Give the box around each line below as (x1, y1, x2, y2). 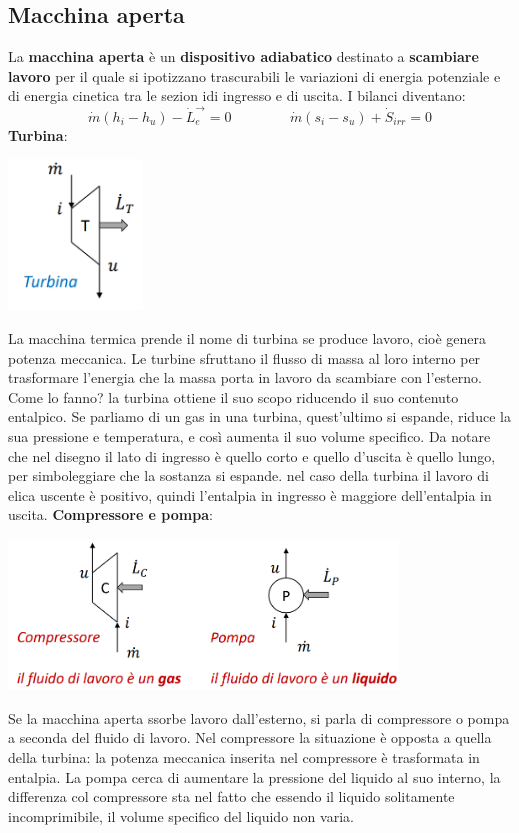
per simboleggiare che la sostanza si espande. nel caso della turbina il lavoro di (8, 465, 489, 486)
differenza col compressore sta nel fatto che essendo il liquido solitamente (8, 786, 455, 807)
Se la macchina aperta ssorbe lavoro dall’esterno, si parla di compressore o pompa (8, 707, 510, 728)
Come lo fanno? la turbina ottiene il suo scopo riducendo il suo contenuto (8, 386, 459, 407)
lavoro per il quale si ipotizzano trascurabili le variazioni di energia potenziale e (8, 65, 501, 86)
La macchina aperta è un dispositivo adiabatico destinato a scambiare (8, 46, 479, 67)
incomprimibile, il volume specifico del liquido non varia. (8, 805, 354, 826)
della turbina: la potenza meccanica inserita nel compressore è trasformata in (8, 746, 480, 767)
